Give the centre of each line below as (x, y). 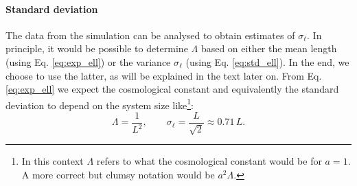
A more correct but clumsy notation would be (118, 175)
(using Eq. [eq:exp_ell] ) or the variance (88, 61)
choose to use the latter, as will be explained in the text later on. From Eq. (164, 75)
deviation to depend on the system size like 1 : (100, 104)
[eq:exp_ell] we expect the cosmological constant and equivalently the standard (172, 89)
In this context (53, 161)
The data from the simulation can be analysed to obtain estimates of (150, 35)
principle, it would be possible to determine (97, 48)
